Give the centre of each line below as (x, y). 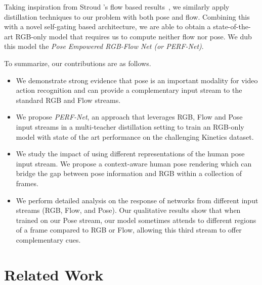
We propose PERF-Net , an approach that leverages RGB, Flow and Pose (129, 117)
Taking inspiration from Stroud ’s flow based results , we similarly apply (117, 7)
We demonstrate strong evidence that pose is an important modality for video (137, 80)
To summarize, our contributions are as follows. (78, 63)
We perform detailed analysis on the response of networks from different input (137, 200)
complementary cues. (48, 239)
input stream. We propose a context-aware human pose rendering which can (134, 163)
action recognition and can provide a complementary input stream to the (129, 90)
